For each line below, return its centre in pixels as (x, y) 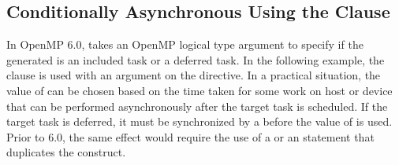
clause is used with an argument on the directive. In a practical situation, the (194, 75)
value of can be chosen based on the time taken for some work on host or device (199, 90)
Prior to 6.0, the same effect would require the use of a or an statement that (190, 136)
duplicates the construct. (66, 152)
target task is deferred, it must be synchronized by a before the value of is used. (199, 121)
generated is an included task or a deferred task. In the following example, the (196, 59)
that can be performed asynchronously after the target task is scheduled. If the (197, 106)
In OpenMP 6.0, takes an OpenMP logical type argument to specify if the (185, 44)
